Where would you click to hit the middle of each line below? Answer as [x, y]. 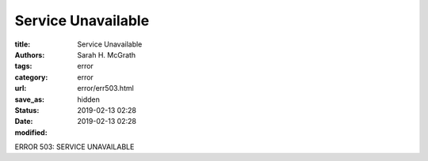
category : [31, 77]
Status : [27, 110]
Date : [24, 122]
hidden [89, 99]
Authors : [30, 54]
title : [23, 44]
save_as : [30, 99]
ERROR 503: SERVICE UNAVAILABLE [75, 147]
